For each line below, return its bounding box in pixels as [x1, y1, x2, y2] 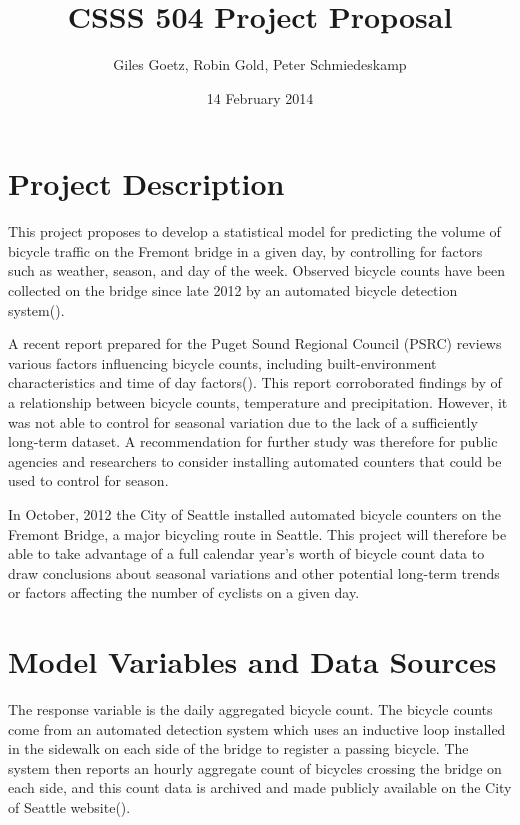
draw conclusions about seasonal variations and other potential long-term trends [8, 562, 500, 583]
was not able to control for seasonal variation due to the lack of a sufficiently [8, 411, 478, 432]
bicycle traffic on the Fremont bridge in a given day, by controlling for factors [8, 240, 483, 261]
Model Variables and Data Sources [8, 641, 497, 682]
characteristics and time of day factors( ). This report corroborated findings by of [8, 372, 502, 393]
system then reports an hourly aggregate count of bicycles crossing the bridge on [8, 757, 502, 778]
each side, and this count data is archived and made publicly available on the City [8, 777, 512, 798]
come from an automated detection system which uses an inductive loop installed [8, 718, 506, 739]
